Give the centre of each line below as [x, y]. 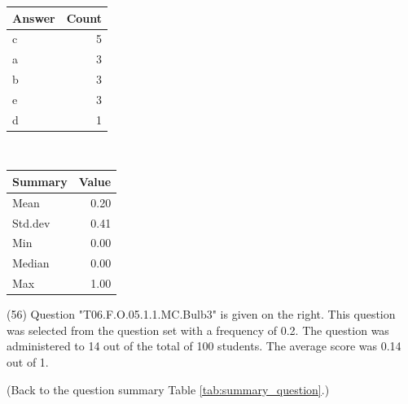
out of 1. [28, 362]
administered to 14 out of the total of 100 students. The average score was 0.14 [204, 346]
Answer [34, 17]
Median [31, 263]
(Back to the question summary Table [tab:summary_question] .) [168, 389]
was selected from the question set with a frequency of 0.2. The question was [198, 330]
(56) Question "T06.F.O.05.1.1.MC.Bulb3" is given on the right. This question [201, 314]
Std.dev [31, 222]
